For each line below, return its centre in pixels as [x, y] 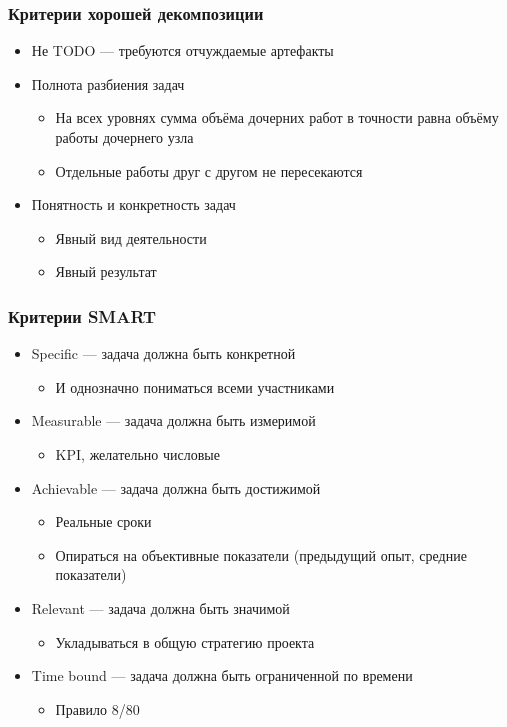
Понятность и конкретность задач [133, 204]
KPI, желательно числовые [137, 453]
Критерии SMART [82, 315]
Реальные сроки [103, 521]
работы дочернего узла [124, 137]
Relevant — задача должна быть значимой [160, 607]
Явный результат [106, 271]
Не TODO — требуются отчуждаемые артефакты [182, 50]
